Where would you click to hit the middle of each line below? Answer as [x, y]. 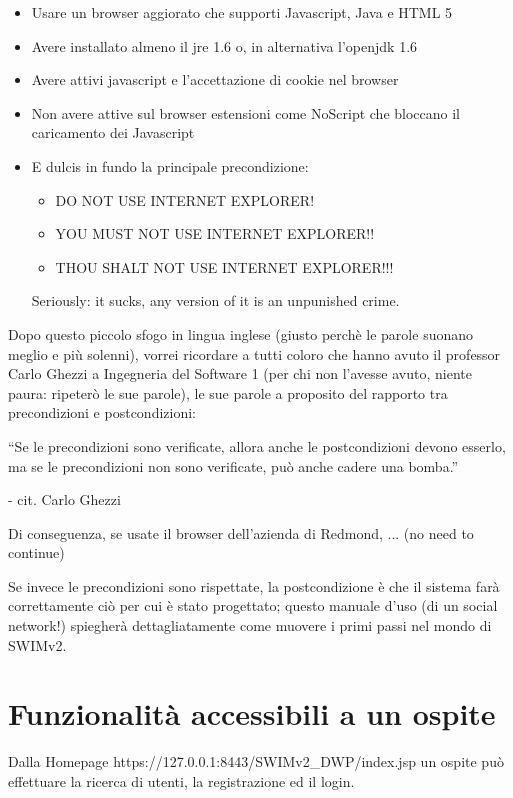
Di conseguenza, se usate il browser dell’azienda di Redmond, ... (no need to [241, 532]
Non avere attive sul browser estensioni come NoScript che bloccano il [245, 112]
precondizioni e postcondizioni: [102, 412]
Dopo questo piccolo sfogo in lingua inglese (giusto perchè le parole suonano [240, 333]
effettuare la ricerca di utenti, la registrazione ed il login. [181, 780]
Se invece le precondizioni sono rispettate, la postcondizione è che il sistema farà [254, 585]
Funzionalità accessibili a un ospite [252, 713]
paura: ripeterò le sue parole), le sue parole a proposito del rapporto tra [228, 392]
